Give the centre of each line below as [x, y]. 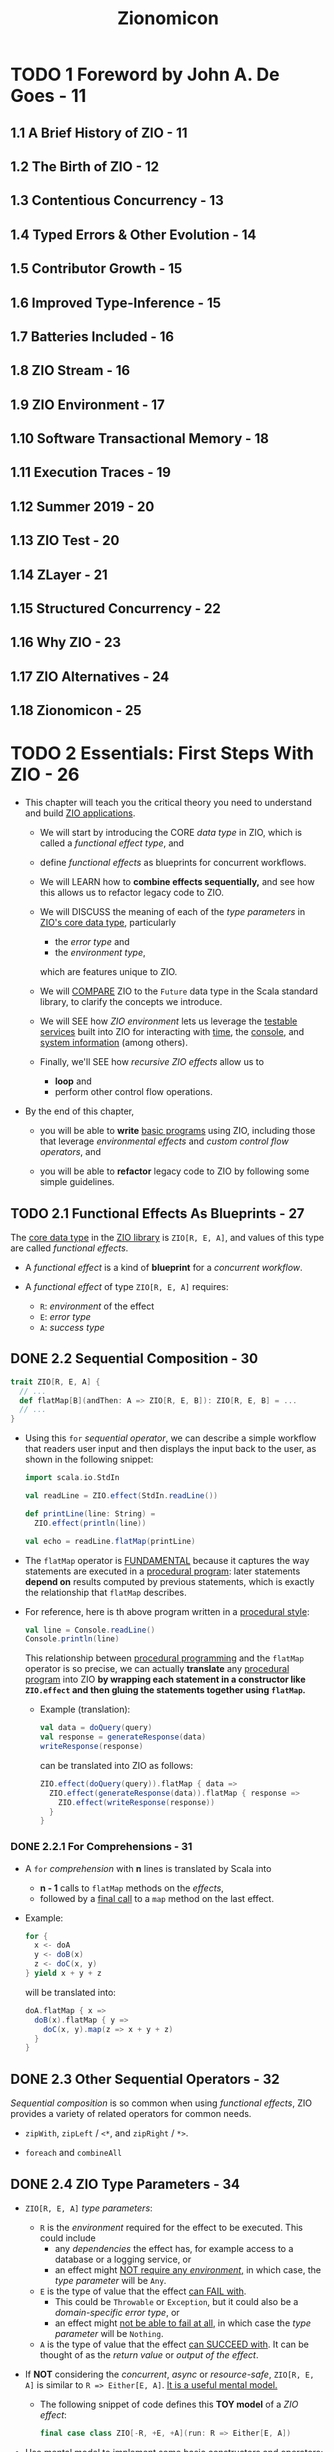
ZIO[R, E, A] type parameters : [88, 2208]
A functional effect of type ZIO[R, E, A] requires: [126, 1286]
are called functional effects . [69, 1248]
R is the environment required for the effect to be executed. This [171, 2227]
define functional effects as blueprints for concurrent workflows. [173, 863]
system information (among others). [113, 1043]
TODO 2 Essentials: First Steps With [162, 753]
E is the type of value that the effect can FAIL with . [143, 2291]
